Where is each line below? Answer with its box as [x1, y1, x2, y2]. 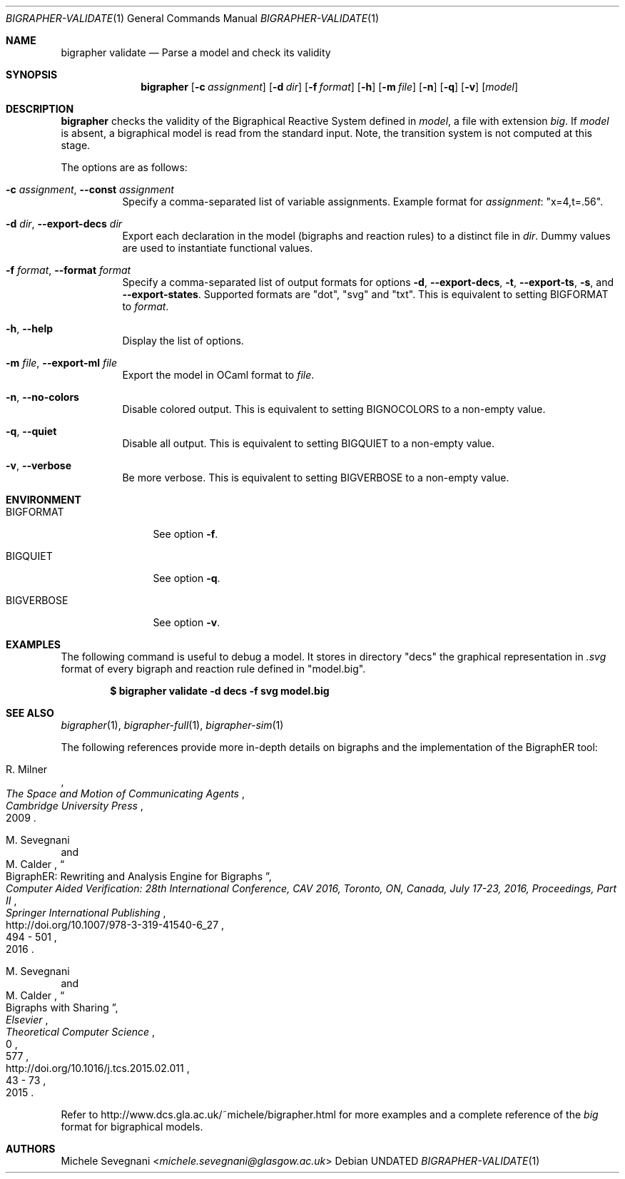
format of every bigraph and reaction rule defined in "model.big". [61, 663, 366, 675]
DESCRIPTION [6, 103, 74, 115]
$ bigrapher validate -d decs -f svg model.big [110, 685, 330, 697]
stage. [61, 139, 91, 151]
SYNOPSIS [6, 68, 58, 81]
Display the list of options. [122, 335, 244, 347]
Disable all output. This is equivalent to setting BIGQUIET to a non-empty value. [122, 437, 495, 449]
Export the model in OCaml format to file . [122, 369, 315, 381]
